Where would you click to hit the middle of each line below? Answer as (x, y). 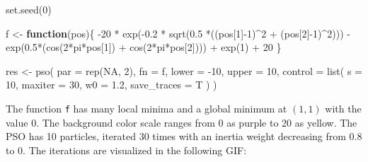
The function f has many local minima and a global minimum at (146, 108)
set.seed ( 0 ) (29, 9)
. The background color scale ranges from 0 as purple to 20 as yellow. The (197, 122)
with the (343, 108)
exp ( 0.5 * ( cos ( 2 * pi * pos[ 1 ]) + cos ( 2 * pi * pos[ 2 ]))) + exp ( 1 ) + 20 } (144, 47)
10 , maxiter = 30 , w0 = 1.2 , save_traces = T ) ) (111, 85)
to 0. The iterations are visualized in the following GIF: (126, 150)
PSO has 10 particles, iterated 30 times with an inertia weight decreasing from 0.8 (184, 136)
